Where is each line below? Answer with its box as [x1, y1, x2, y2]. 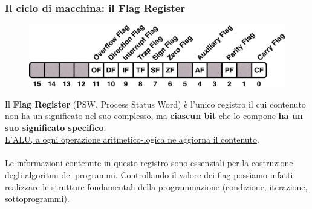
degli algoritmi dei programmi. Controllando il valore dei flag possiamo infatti [5, 169, 293, 181]
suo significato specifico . [5, 121, 106, 133]
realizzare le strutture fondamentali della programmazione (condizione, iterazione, [5, 180, 308, 193]
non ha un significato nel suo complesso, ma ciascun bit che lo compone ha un [5, 109, 303, 122]
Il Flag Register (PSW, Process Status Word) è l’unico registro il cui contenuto [5, 97, 306, 110]
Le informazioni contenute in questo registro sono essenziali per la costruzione [5, 156, 293, 169]
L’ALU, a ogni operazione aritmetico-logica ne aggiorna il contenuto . [5, 133, 259, 146]
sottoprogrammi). [5, 192, 70, 205]
